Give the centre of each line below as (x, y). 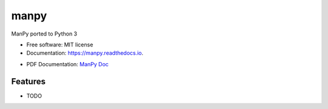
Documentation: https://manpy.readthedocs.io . (85, 53)
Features (28, 81)
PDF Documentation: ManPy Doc (67, 64)
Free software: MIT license (60, 45)
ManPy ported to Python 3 (44, 34)
